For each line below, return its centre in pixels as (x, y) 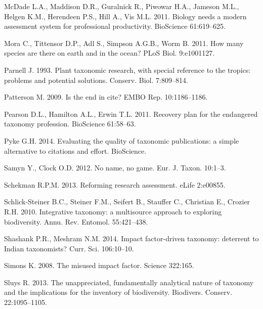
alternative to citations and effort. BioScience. (75, 150)
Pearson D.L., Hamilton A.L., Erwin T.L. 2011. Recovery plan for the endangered (131, 114)
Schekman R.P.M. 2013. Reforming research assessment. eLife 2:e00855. (115, 184)
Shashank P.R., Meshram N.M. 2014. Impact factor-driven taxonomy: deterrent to (131, 238)
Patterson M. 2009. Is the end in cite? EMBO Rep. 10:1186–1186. (106, 97)
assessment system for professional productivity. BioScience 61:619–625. (115, 26)
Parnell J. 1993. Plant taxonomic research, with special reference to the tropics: (127, 70)
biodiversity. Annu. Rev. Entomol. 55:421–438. (76, 221)
